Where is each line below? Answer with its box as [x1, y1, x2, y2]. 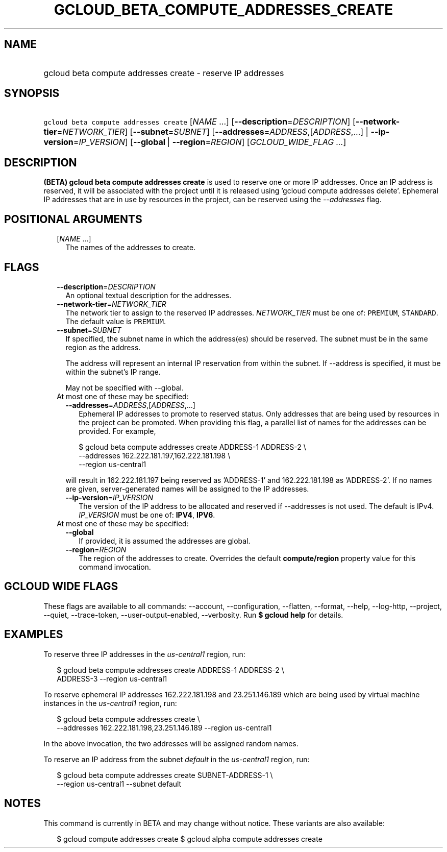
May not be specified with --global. [65, 383, 184, 392]
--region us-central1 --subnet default [57, 779, 182, 788]
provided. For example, [79, 426, 156, 435]
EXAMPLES [4, 628, 63, 641]
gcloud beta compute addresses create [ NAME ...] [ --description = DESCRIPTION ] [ [43, 116, 356, 127]
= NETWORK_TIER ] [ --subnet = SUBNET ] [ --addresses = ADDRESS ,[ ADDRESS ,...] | [57, 127, 368, 137]
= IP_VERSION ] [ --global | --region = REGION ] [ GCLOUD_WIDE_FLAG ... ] [73, 137, 346, 148]
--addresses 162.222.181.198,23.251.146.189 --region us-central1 [57, 723, 272, 732]
